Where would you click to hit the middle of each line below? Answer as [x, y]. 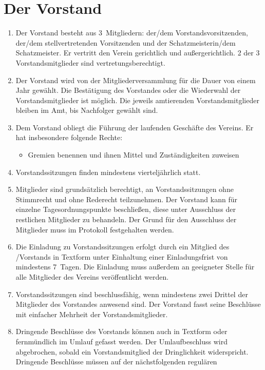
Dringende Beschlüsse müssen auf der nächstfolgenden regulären [116, 362]
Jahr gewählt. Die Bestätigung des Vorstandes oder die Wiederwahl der [128, 90]
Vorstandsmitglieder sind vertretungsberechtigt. [90, 62]
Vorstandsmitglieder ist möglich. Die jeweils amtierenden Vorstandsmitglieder [137, 100]
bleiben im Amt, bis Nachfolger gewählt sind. [87, 110]
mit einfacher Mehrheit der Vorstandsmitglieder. [92, 314]
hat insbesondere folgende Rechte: [69, 137]
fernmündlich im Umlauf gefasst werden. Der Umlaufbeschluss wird [121, 341]
